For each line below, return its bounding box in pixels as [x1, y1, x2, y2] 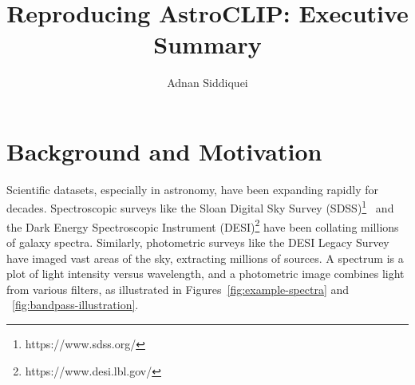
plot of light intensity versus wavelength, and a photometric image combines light [6, 265, 405, 282]
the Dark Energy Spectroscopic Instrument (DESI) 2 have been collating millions [6, 216, 399, 235]
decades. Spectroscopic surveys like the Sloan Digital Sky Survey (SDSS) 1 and [6, 197, 394, 216]
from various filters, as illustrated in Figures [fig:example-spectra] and [6, 280, 350, 297]
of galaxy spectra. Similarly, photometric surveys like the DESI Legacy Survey [6, 233, 389, 250]
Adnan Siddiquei [167, 74, 248, 91]
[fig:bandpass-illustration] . [12, 296, 139, 313]
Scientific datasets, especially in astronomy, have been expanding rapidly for [6, 181, 378, 197]
